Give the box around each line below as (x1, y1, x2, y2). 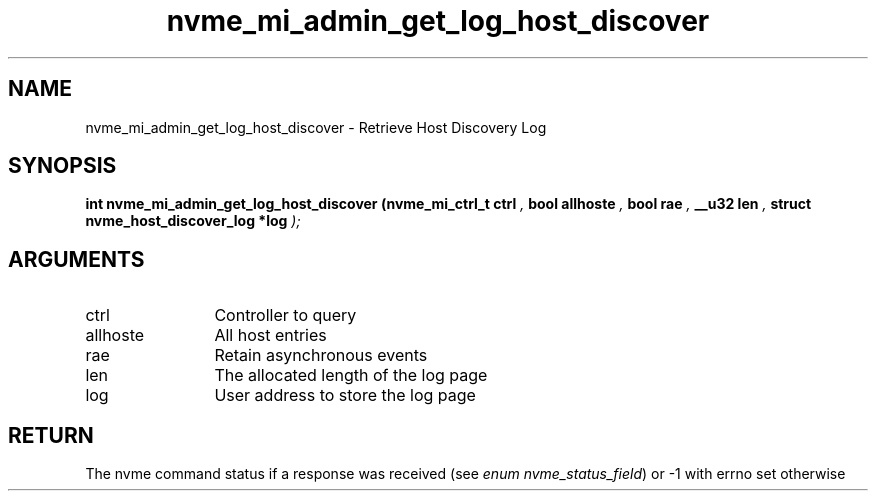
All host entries (214, 325, 327, 346)
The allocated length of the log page (214, 365, 488, 386)
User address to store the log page (214, 385, 476, 406)
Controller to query (214, 305, 357, 326)
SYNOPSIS (8, 153, 117, 179)
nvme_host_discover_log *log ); (85, 212, 301, 230)
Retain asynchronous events (214, 345, 428, 366)
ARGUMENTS (8, 246, 145, 272)
